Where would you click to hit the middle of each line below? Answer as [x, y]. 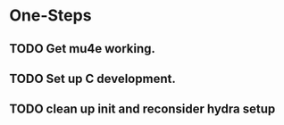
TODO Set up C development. [92, 78]
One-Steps [50, 16]
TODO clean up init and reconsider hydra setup [142, 109]
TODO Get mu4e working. [83, 49]
